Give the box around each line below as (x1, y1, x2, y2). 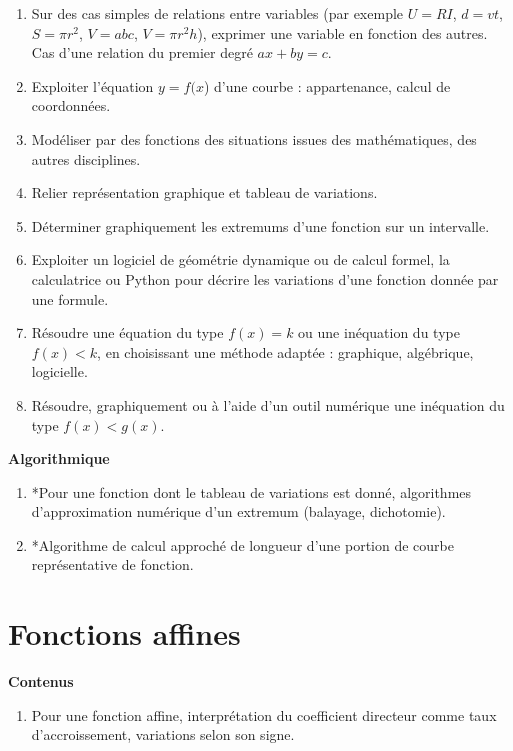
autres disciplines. (31, 148, 141, 169)
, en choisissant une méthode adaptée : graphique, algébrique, (97, 341, 474, 362)
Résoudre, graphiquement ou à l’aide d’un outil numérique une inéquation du (31, 394, 505, 415)
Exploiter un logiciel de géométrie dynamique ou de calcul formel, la (31, 249, 450, 270)
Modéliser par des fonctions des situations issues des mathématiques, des (31, 128, 477, 149)
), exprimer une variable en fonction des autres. (197, 22, 488, 43)
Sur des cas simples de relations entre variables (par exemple (31, 3, 404, 23)
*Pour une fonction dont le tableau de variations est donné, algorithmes (31, 481, 472, 502)
